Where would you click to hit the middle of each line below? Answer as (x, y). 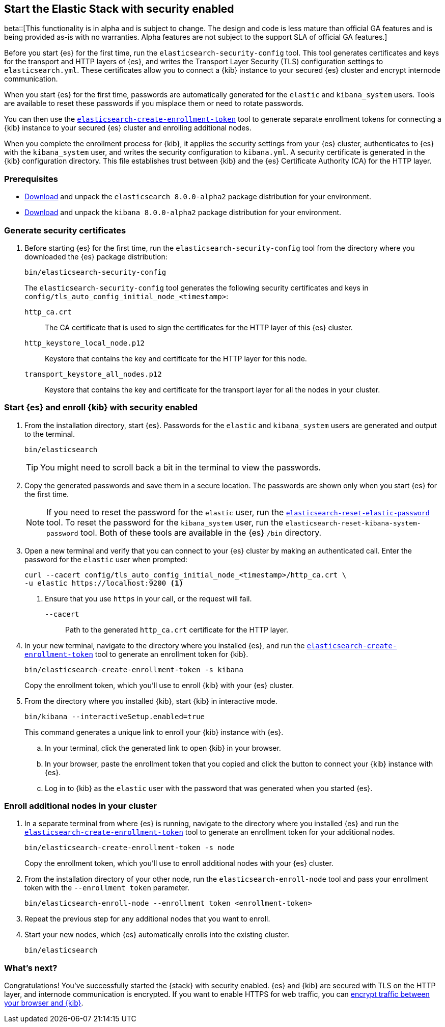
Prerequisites (31, 179)
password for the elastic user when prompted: (106, 559)
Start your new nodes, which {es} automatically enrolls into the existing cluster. (157, 935)
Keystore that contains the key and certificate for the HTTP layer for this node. (176, 358)
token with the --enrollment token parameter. (107, 888)
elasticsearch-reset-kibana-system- (353, 523)
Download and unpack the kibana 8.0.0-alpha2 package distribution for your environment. (183, 213)
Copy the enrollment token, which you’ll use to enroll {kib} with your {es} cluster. (159, 685)
